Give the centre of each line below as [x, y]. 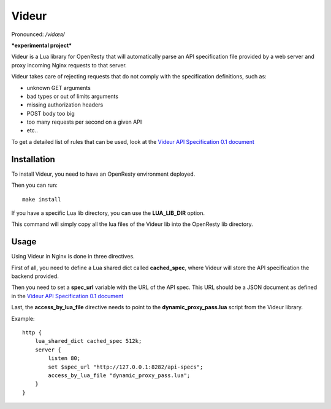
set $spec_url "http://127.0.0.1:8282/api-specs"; [126, 367]
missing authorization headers [65, 105]
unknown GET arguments [59, 88]
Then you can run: [34, 185]
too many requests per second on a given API [84, 122]
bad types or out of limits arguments [73, 96]
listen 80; [64, 358]
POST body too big [51, 113]
